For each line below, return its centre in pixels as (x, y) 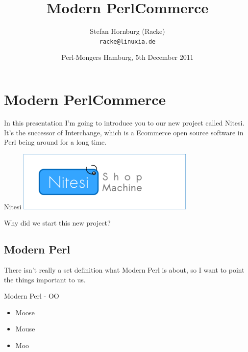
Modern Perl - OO (32, 296)
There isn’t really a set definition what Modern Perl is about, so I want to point (124, 270)
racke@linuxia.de (127, 41)
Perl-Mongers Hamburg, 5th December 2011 (127, 57)
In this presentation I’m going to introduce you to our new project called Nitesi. (124, 122)
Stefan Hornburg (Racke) (127, 31)
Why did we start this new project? (57, 223)
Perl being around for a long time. (55, 142)
